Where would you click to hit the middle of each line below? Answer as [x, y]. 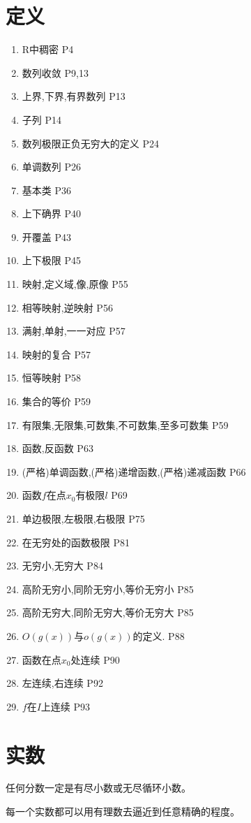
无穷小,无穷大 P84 [62, 566]
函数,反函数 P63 [58, 448]
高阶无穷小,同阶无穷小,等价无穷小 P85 [108, 589]
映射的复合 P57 [56, 354]
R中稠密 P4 [48, 49]
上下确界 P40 [51, 213]
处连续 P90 [95, 659]
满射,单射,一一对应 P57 [74, 331]
